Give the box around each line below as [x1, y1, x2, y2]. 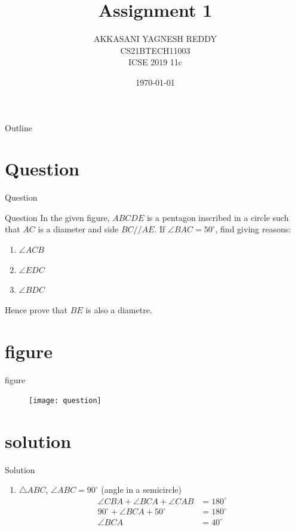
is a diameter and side [38, 223, 119, 235]
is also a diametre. [85, 303, 152, 316]
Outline [5, 121, 32, 134]
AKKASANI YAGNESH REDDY [93, 32, 217, 45]
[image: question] [29, 396, 102, 405]
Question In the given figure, [5, 211, 110, 223]
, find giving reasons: [215, 223, 291, 235]
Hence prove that [5, 303, 68, 316]
